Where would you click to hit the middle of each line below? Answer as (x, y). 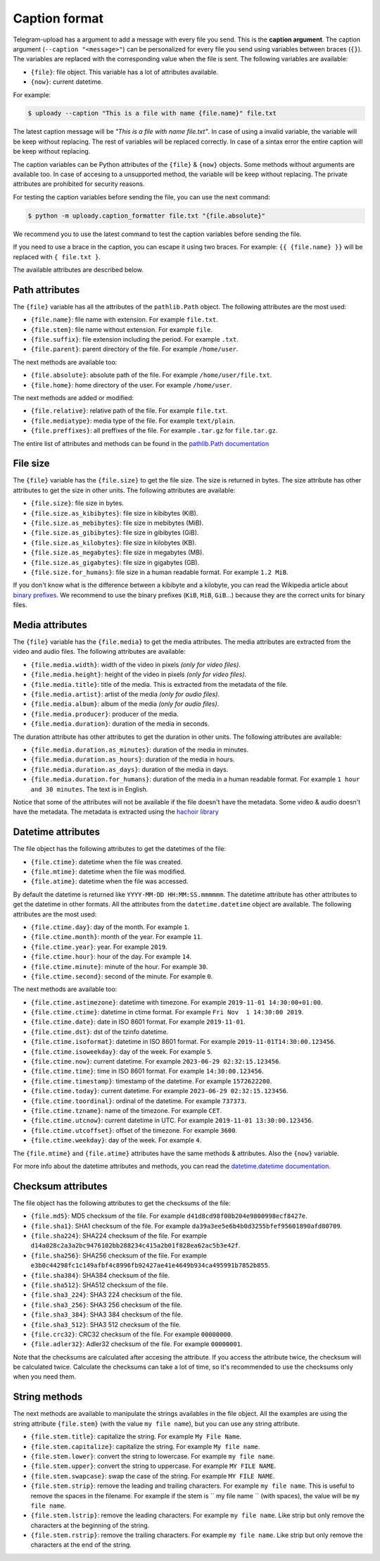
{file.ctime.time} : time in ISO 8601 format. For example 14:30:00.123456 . (147, 1071)
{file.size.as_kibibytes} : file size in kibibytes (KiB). (114, 513)
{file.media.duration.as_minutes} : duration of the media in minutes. (140, 750)
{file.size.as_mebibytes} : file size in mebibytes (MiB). (117, 523)
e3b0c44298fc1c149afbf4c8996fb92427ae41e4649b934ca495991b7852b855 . (150, 1265)
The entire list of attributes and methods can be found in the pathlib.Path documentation (141, 443)
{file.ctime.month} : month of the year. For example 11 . (116, 937)
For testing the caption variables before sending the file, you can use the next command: (141, 197)
